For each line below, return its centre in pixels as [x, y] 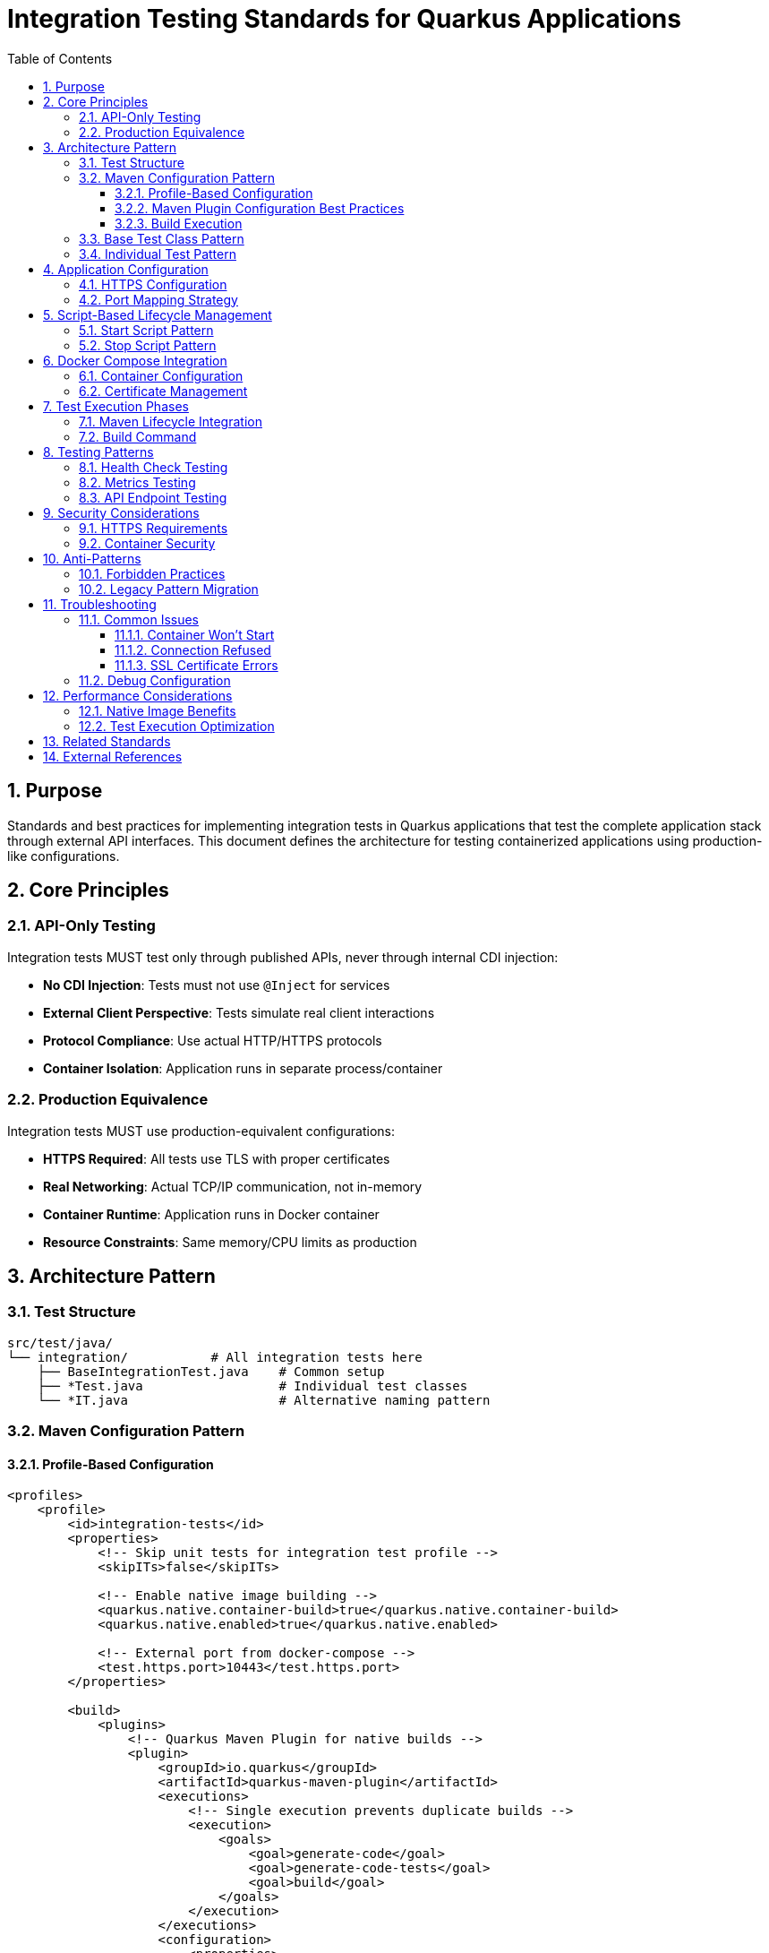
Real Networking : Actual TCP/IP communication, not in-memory [233, 1186]
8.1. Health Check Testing [154, 467]
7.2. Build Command [138, 436]
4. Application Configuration [126, 269]
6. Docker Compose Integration [135, 360]
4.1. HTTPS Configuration [153, 284]
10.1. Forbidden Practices [152, 573]
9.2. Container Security [147, 543]
